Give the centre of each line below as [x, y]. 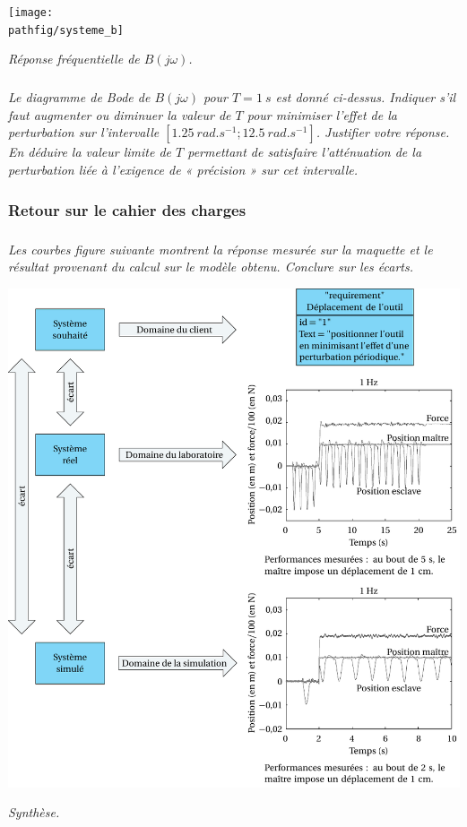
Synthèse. [34, 812]
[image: [31, 13]
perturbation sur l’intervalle [84, 132]
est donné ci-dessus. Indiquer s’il [366, 97]
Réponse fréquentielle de [74, 59]
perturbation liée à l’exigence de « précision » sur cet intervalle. [183, 170]
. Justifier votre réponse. [383, 132]
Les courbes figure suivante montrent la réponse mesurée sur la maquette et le [221, 249]
